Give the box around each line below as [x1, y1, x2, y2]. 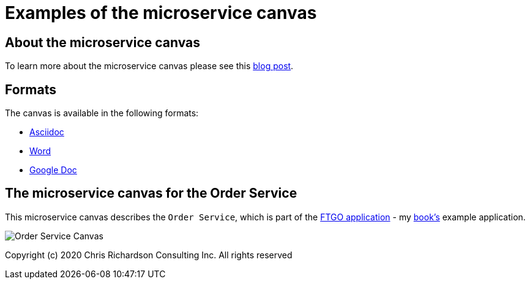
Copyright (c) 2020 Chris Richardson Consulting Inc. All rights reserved [5, 249, 293, 260]
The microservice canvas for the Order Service [5, 185, 297, 201]
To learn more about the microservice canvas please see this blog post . [5, 61, 294, 72]
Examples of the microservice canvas [5, 2, 317, 23]
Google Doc [29, 165, 77, 176]
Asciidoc [29, 127, 64, 138]
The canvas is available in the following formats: [5, 108, 199, 119]
